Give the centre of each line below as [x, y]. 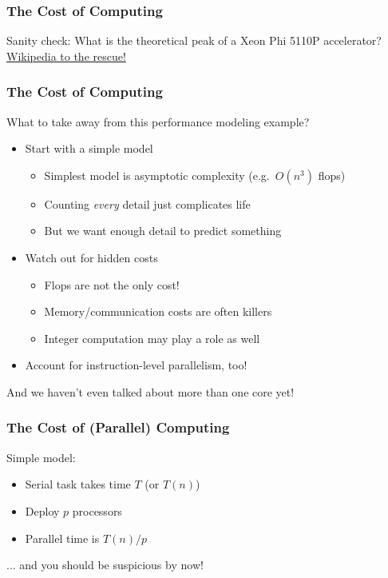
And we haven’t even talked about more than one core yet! [150, 391]
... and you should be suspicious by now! [105, 565]
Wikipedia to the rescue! [66, 56]
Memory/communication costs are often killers [158, 311]
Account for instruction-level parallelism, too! [136, 365]
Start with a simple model [89, 148]
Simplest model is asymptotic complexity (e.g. [157, 175]
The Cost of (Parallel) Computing [118, 427]
